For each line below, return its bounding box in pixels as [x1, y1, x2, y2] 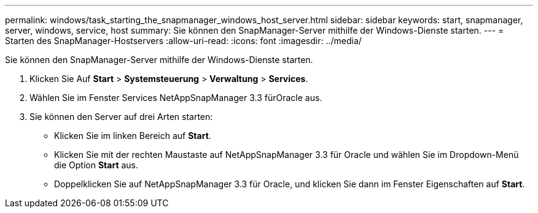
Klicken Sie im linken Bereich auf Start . [54, 130, 211, 141]
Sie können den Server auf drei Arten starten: [29, 111, 213, 122]
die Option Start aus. [54, 160, 139, 170]
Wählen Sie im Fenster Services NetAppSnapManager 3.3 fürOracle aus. [29, 92, 322, 103]
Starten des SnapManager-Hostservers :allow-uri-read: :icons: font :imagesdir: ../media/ [5, 35, 362, 46]
